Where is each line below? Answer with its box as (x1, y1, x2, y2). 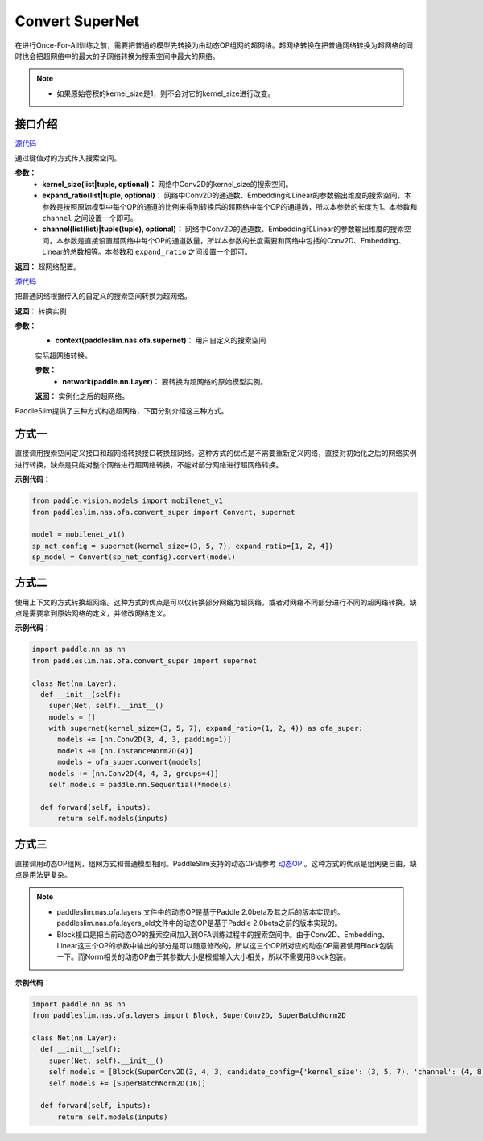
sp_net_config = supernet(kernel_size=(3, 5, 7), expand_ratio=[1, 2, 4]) (31, 541, 334, 550)
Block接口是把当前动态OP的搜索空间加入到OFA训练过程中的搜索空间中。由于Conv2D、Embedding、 (56, 929, 390, 939)
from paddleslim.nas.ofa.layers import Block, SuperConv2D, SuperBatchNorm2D (31, 1011, 346, 1020)
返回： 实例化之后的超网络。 (35, 392, 129, 401)
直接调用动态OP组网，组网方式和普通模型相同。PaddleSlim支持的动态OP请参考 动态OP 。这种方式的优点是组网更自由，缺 (14, 858, 418, 868)
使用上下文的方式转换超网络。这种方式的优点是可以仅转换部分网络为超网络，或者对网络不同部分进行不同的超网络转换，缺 (14, 597, 417, 607)
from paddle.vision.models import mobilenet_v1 (31, 496, 223, 505)
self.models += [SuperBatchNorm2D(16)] (48, 1078, 207, 1088)
